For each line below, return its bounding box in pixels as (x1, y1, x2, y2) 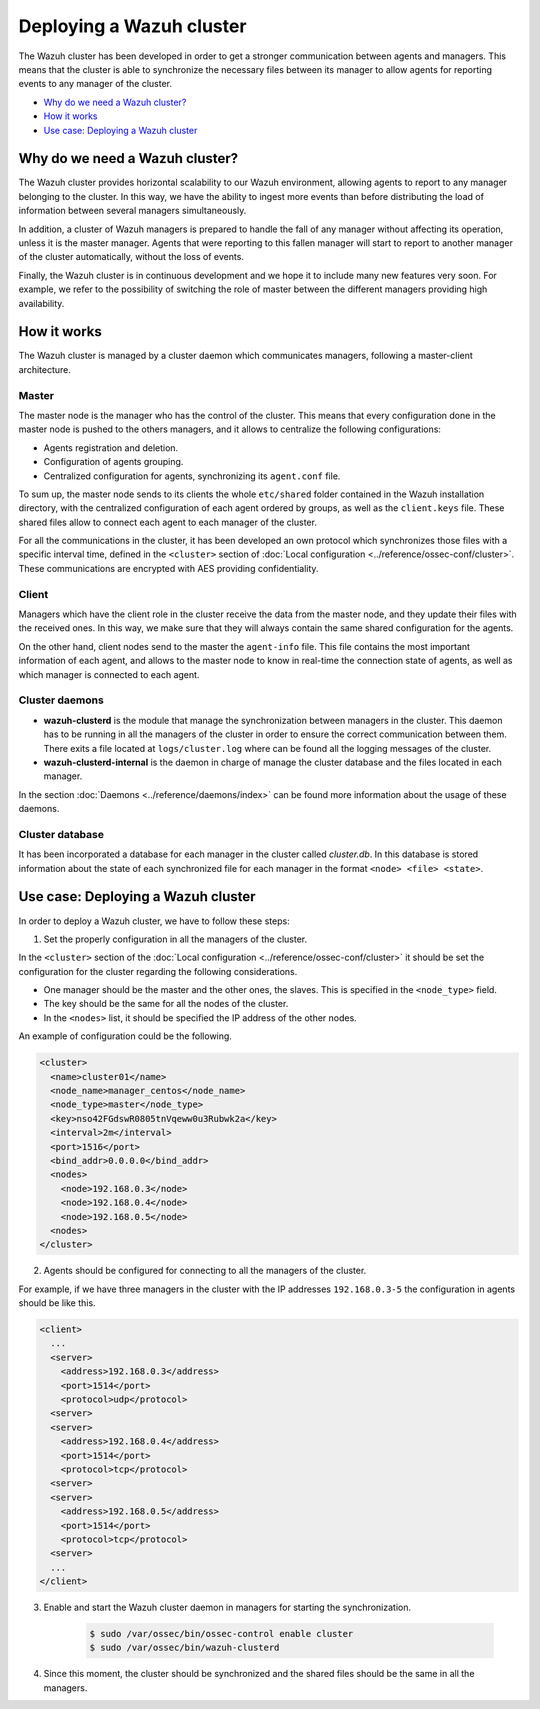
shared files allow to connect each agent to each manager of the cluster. (18, 516, 317, 528)
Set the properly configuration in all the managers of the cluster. (43, 933, 308, 945)
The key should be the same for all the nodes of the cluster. (43, 998, 289, 1010)
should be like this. (18, 1297, 96, 1309)
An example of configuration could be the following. (18, 1030, 232, 1042)
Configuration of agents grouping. (43, 456, 184, 468)
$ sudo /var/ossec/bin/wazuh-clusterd (89, 1642, 280, 1654)
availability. (18, 297, 65, 309)
